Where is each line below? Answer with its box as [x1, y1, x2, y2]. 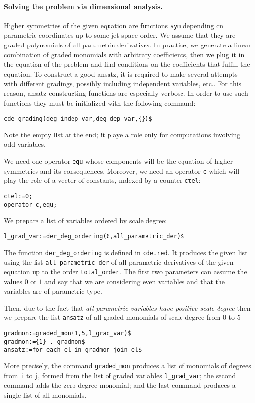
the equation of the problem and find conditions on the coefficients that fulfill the [4, 59, 250, 69]
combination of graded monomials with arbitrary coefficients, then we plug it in [4, 49, 245, 59]
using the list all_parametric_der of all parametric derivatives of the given [4, 257, 234, 267]
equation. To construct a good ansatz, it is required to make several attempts [4, 68, 238, 79]
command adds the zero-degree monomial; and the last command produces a [4, 380, 236, 390]
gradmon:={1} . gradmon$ [4, 338, 85, 345]
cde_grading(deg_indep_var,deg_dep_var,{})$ [4, 115, 152, 123]
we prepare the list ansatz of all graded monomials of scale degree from [4, 312, 221, 322]
